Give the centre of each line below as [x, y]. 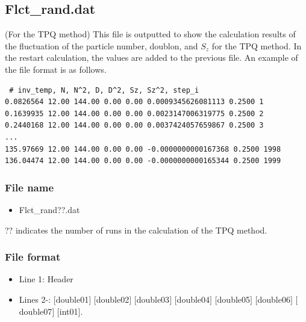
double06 [274, 299]
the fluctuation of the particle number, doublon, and [101, 45]
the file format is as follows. [56, 69]
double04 [193, 299]
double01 [72, 299]
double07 [36, 311]
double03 [153, 299]
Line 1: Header [46, 279]
